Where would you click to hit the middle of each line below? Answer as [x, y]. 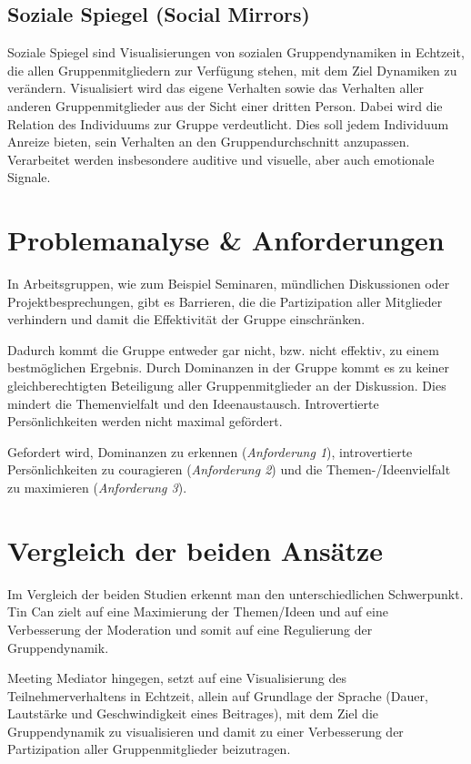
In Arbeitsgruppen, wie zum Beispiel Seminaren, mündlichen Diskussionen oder [229, 284]
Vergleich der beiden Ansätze [195, 550]
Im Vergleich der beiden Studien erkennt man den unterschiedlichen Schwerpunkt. [235, 593]
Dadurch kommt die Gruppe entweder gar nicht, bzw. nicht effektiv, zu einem [223, 349]
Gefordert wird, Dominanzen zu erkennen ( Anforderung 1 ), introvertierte [210, 451]
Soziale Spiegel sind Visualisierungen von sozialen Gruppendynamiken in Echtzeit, [236, 52]
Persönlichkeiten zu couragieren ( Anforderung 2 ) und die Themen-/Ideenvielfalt [229, 469]
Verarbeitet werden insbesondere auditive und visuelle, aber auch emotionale [221, 159]
